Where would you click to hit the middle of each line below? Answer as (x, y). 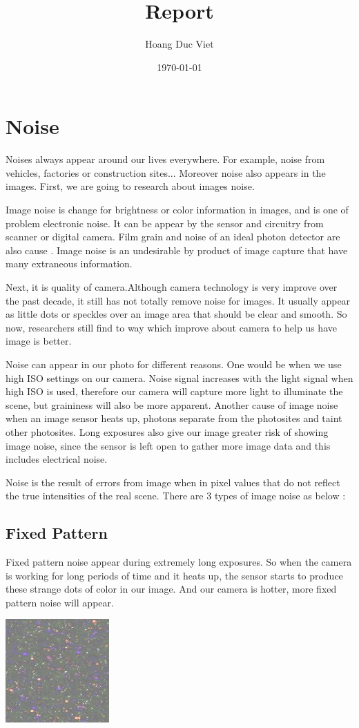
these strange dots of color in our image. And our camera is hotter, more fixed (171, 589)
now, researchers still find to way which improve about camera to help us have (171, 327)
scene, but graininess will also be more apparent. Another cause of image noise (172, 404)
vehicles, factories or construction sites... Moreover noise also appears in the (166, 172)
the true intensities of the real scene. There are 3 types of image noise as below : (176, 496)
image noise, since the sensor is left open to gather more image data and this (168, 445)
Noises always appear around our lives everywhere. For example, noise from (165, 159)
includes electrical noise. (57, 459)
